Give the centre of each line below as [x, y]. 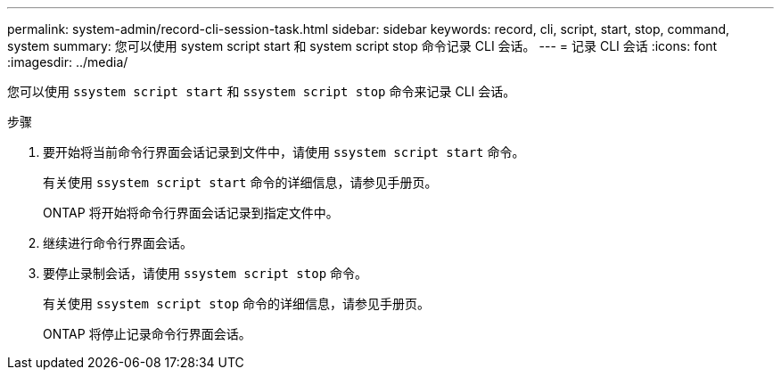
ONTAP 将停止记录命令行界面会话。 [147, 334]
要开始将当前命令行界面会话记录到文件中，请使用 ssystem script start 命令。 [284, 152]
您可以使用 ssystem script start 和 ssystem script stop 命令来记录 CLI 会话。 [262, 91]
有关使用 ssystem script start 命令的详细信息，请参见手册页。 [240, 182]
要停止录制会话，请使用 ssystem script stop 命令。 [206, 273]
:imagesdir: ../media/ [68, 62]
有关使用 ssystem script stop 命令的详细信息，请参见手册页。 [237, 303]
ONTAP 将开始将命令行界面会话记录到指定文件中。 [191, 213]
